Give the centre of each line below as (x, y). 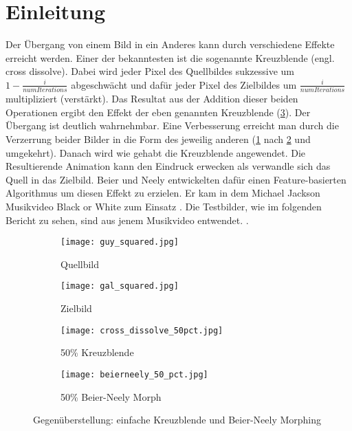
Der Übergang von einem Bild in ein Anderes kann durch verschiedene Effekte (170, 44)
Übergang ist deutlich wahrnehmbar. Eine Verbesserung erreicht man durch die (172, 125)
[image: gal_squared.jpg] (120, 286)
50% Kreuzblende (97, 352)
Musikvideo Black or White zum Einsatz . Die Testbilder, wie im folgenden (164, 206)
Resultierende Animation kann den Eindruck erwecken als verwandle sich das (168, 166)
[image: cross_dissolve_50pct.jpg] (142, 330)
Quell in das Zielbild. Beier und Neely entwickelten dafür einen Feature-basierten (176, 179)
